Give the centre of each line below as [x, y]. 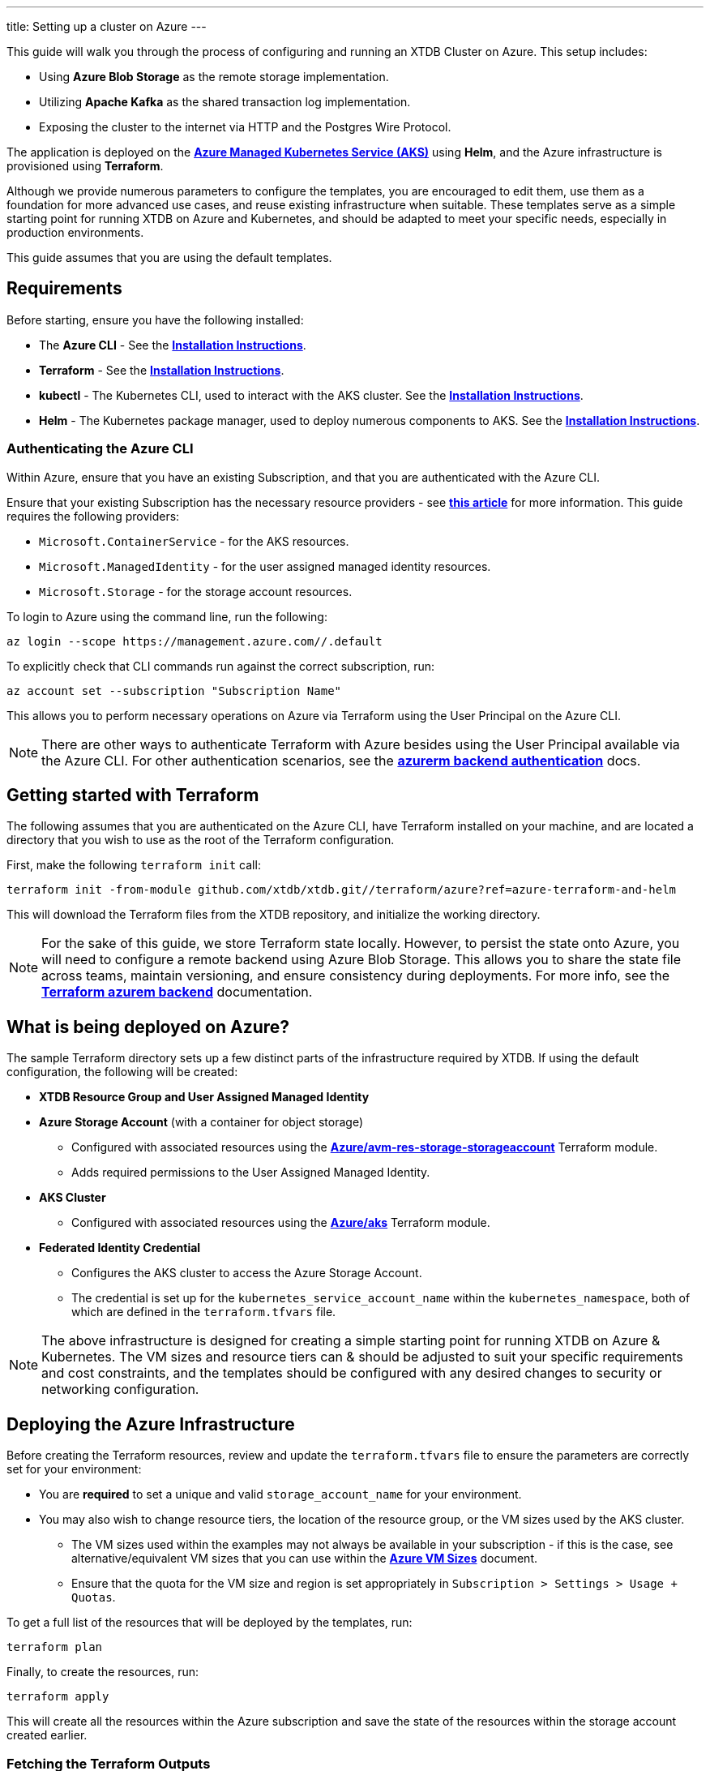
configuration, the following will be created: [122, 1072]
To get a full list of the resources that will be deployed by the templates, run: [210, 1623]
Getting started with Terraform [133, 795]
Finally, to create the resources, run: [103, 1672]
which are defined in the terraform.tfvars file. [204, 1312]
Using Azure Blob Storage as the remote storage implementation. [214, 77]
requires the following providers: [93, 516]
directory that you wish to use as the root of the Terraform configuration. [201, 840]
